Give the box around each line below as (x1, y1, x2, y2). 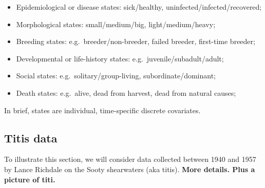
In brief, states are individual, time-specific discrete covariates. (4, 105, 201, 115)
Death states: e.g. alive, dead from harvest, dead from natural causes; (16, 87, 236, 98)
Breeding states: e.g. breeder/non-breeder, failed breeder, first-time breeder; (16, 36, 255, 47)
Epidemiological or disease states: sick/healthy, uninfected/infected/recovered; (16, 2, 262, 12)
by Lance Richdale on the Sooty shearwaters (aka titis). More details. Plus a (4, 163, 255, 174)
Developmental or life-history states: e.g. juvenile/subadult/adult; (16, 53, 224, 64)
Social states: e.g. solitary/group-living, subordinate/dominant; (16, 70, 216, 81)
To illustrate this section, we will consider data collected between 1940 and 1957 (4, 154, 256, 164)
